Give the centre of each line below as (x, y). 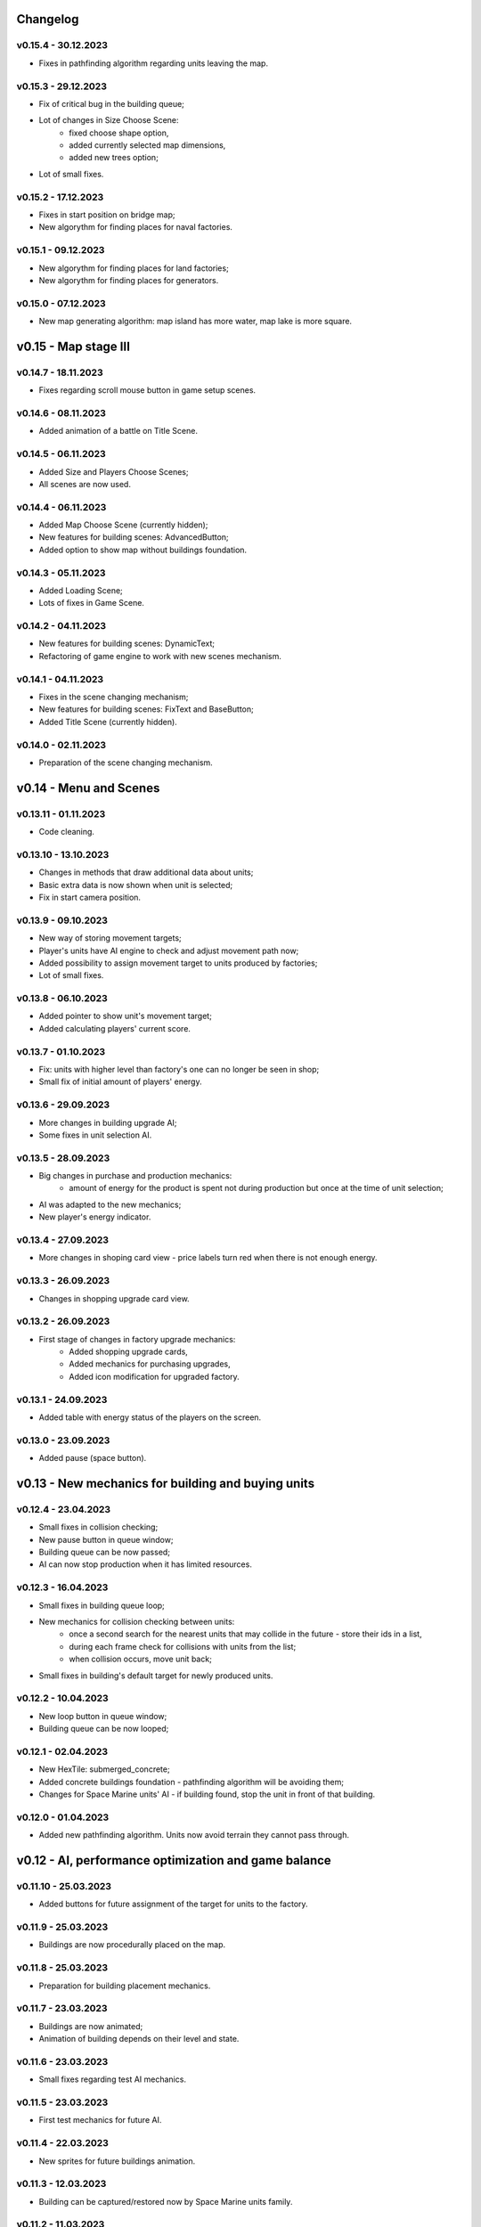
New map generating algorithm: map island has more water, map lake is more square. (195, 322)
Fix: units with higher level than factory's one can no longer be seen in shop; (179, 1069)
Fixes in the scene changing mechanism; (114, 697)
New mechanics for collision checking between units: (137, 1621)
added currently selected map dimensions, (147, 145)
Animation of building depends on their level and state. (139, 2039)
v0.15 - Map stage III (73, 346)
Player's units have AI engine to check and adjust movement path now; (169, 950)
